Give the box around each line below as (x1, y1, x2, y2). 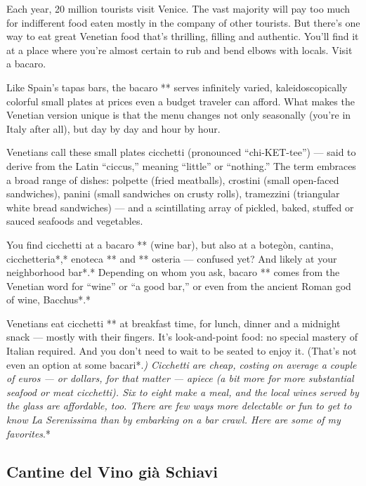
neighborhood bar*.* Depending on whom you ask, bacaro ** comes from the (6, 265, 340, 280)
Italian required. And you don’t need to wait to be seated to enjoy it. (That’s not (6, 343, 357, 358)
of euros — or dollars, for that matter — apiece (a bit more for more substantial (6, 371, 354, 386)
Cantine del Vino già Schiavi (6, 460, 218, 482)
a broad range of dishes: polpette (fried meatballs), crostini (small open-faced (6, 172, 339, 187)
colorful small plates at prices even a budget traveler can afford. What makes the (6, 93, 355, 108)
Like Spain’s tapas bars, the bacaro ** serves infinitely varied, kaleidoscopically (6, 79, 348, 94)
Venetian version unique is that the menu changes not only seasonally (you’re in (6, 107, 351, 122)
